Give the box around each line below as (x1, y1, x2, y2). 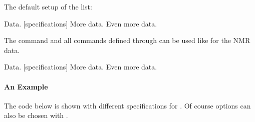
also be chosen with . (4, 110, 68, 120)
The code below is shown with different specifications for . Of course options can (4, 100, 251, 110)
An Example (4, 81, 48, 91)
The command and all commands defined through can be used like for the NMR (4, 35, 250, 45)
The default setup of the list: (4, 1, 92, 11)
